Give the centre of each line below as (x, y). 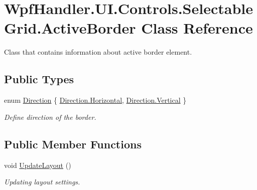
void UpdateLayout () (38, 165)
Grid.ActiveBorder (70, 28)
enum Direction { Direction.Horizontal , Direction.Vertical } (95, 100)
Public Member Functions (73, 144)
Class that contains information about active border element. (98, 52)
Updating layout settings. (42, 182)
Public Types (39, 79)
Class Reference (197, 28)
